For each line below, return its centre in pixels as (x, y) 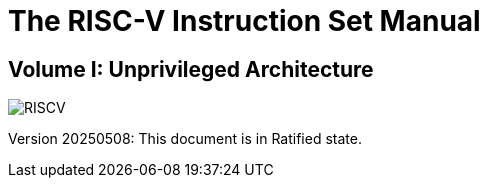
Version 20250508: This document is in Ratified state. (185, 139)
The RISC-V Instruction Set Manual (244, 21)
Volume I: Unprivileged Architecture (191, 69)
